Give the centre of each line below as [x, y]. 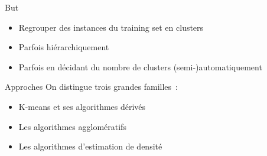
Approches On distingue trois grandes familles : [91, 87]
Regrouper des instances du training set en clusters [111, 27]
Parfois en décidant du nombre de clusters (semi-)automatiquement [140, 66]
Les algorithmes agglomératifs [72, 126]
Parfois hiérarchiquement [64, 47]
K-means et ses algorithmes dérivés [82, 106]
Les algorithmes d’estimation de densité [90, 146]
